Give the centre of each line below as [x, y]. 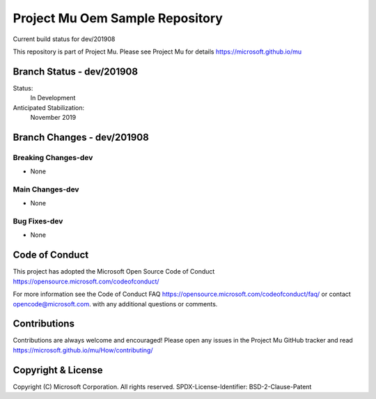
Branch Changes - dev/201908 [81, 137]
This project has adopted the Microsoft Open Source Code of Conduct [114, 272]
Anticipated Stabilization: [49, 107]
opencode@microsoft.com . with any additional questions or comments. [115, 304]
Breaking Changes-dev [53, 157]
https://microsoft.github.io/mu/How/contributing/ [83, 350]
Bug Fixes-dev [38, 221]
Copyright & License [58, 370]
